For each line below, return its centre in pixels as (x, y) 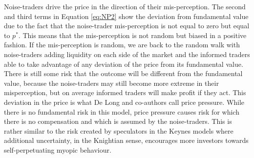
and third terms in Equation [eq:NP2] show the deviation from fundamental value (126, 16)
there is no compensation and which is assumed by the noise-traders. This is (118, 121)
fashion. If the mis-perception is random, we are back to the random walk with (122, 45)
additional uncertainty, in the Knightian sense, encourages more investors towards (126, 140)
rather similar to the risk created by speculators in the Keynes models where (119, 130)
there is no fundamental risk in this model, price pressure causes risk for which (122, 111)
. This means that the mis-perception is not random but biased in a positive (132, 35)
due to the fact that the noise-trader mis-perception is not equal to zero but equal (127, 26)
